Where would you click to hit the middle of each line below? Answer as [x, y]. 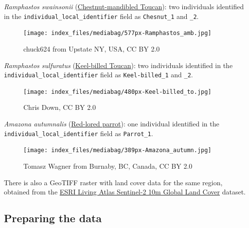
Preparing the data [53, 218]
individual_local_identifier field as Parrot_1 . [79, 133]
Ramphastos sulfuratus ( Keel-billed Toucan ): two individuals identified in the [118, 65]
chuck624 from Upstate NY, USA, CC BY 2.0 [92, 48]
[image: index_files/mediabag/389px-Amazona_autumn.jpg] [117, 150]
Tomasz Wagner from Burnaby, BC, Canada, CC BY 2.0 [108, 166]
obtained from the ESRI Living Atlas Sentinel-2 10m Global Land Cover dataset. [125, 192]
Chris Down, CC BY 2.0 [60, 107]
